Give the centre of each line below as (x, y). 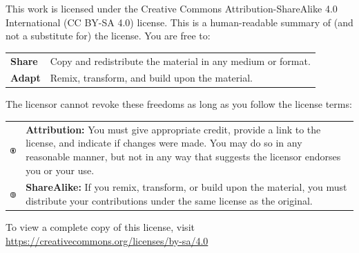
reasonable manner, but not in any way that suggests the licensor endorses (183, 156)
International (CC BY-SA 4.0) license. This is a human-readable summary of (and (179, 22)
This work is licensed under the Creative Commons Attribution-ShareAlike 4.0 (172, 8)
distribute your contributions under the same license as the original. (169, 201)
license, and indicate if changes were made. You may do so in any (164, 143)
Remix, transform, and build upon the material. (151, 78)
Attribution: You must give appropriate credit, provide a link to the (173, 129)
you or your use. (60, 170)
